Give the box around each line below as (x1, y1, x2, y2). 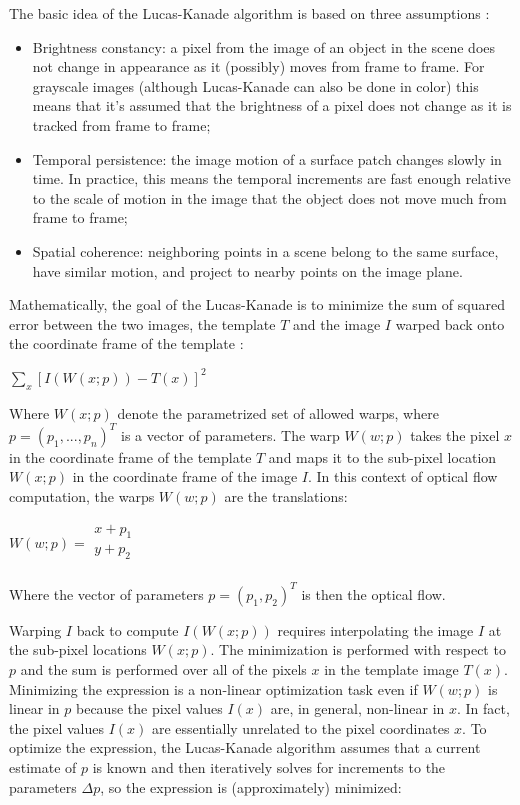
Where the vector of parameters (9, 583, 204, 604)
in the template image (324, 658, 459, 679)
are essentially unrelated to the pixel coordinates (151, 717, 450, 738)
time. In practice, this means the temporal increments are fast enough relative (32, 168, 511, 189)
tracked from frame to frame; (32, 114, 211, 135)
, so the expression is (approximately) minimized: (100, 776, 402, 797)
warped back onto (395, 313, 505, 334)
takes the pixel (410, 424, 500, 445)
